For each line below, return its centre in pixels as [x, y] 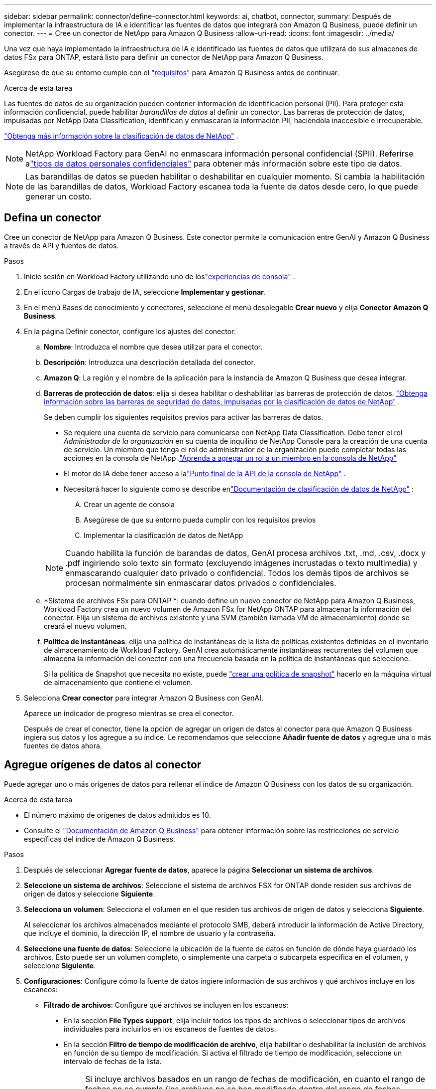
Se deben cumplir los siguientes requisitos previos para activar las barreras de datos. [184, 417]
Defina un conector [53, 218]
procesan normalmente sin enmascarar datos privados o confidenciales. [201, 583]
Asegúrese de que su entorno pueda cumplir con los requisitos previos [200, 520]
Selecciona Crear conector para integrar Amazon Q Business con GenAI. [144, 698]
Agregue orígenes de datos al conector [103, 765]
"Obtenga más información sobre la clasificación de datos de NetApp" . [121, 136]
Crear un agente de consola [129, 504]
